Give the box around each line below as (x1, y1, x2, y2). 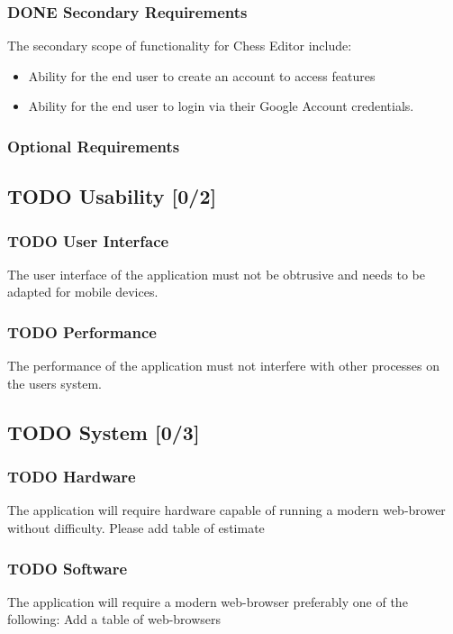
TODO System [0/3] (7, 418, 200, 446)
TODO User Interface (7, 229, 169, 252)
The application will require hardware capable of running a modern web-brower (7, 501, 446, 519)
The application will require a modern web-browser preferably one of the (7, 592, 408, 611)
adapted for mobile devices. (7, 282, 159, 301)
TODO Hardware (7, 465, 136, 488)
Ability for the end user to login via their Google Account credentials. (28, 96, 414, 115)
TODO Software (7, 556, 128, 579)
